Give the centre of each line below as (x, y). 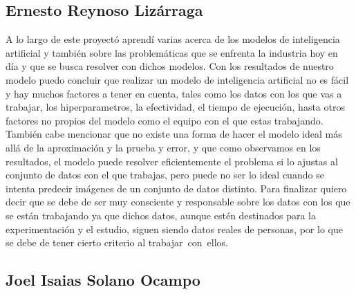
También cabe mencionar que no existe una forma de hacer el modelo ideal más (174, 134)
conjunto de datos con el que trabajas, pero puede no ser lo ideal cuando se (165, 175)
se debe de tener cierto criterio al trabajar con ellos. (117, 242)
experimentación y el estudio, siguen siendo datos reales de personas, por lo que (174, 229)
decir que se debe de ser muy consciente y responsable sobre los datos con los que (178, 202)
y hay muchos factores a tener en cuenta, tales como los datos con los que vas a (174, 93)
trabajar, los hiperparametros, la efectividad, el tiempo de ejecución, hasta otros (175, 107)
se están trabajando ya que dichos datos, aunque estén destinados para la (161, 215)
